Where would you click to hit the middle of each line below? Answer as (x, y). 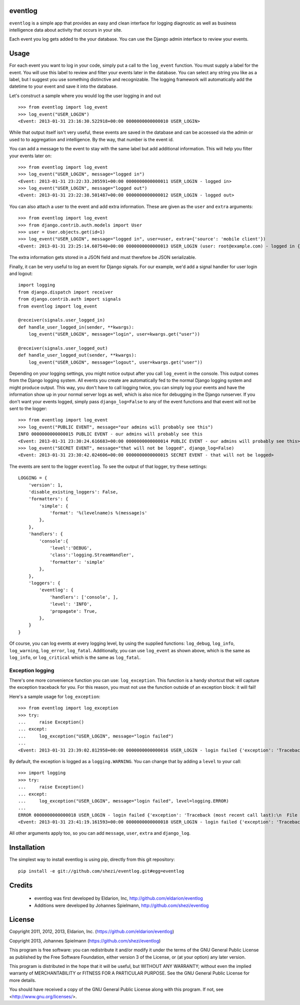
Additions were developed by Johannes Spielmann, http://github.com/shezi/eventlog (121, 905)
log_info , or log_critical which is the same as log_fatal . (75, 657)
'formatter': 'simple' (77, 562)
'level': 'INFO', (71, 604)
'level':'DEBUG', (71, 548)
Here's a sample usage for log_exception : (55, 696)
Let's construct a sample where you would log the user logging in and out (85, 96)
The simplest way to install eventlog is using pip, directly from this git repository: (92, 860)
